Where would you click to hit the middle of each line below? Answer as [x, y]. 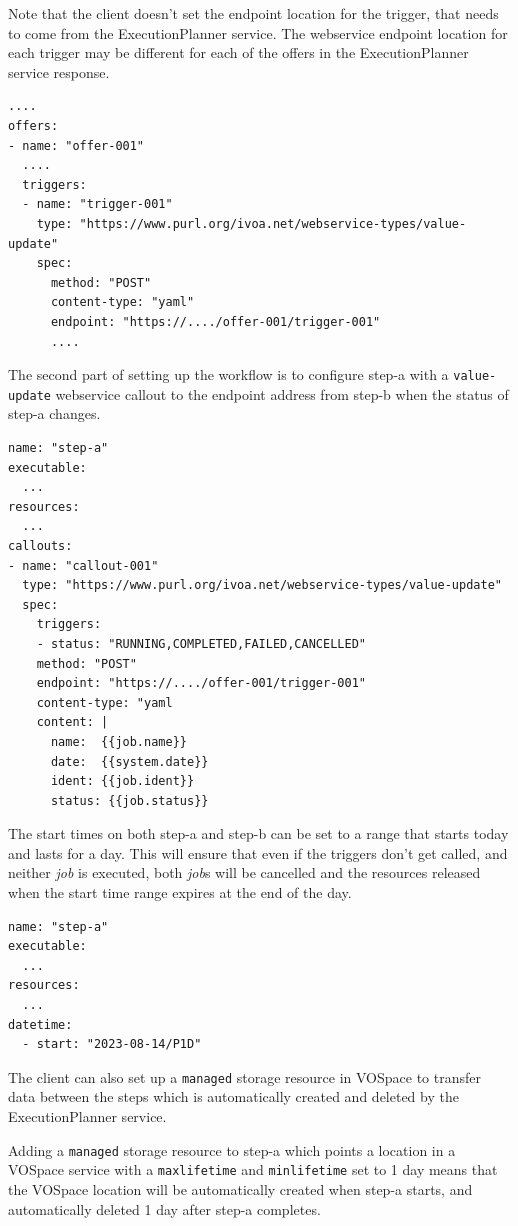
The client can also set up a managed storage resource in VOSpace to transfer [244, 1076]
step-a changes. [54, 413]
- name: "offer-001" [76, 145]
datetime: [40, 1024]
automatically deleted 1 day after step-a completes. [164, 1208]
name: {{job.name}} [118, 741]
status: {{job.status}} [129, 800]
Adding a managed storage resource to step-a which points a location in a [232, 1149]
